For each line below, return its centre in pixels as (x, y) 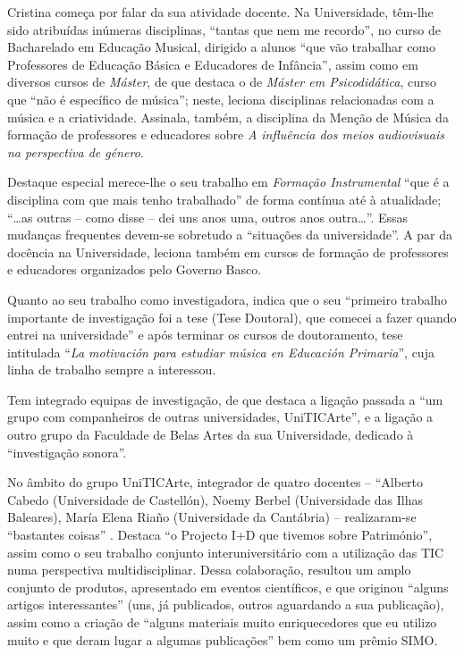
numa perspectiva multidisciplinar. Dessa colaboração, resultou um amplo (209, 570)
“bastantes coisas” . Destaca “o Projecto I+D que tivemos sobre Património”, (220, 535)
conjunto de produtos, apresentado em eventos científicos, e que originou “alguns (228, 587)
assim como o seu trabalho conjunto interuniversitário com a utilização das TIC (226, 552)
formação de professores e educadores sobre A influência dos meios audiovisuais (226, 134)
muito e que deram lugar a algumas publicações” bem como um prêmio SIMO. (223, 639)
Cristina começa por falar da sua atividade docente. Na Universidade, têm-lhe (220, 12)
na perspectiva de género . (76, 151)
